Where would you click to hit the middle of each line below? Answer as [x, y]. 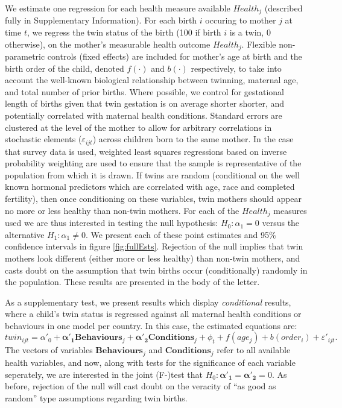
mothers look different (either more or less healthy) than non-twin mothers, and [153, 258]
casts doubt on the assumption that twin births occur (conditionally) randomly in [156, 270]
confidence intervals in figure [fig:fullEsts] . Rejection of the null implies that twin [154, 246]
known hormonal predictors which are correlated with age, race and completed [150, 187]
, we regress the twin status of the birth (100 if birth [124, 32]
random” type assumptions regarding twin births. [96, 398]
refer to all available [254, 350]
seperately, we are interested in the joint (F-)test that [104, 374]
